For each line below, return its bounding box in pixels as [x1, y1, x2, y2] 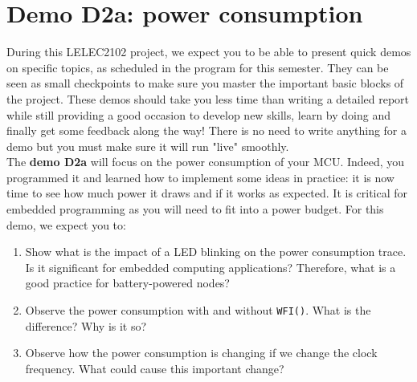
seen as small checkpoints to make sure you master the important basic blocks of [6, 75, 404, 91]
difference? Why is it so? [25, 317, 147, 334]
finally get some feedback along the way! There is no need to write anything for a [6, 122, 407, 139]
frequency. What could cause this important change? [25, 360, 284, 376]
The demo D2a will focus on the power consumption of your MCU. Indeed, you [6, 153, 405, 170]
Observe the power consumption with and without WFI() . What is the [25, 302, 371, 319]
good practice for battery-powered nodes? [25, 274, 230, 291]
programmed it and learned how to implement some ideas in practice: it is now [6, 169, 395, 185]
